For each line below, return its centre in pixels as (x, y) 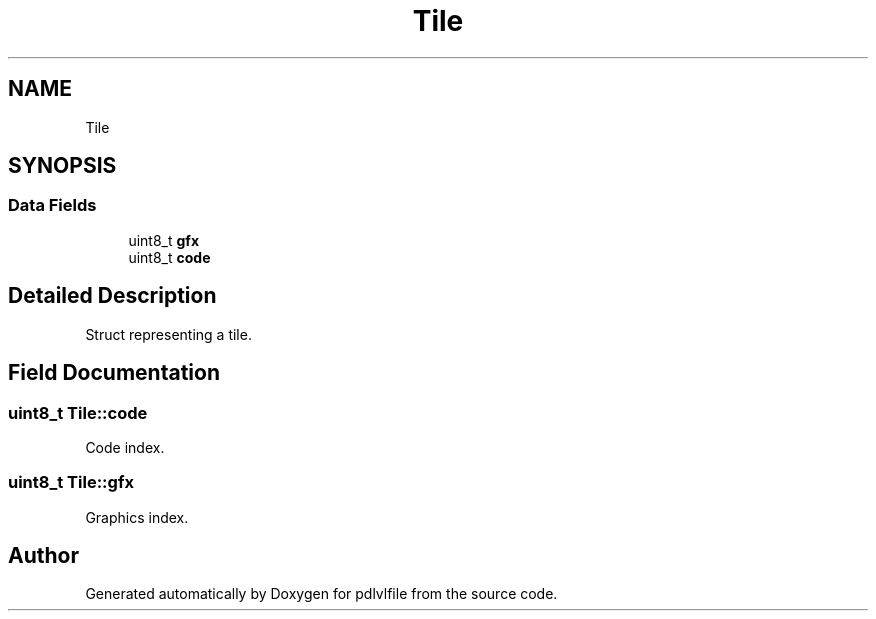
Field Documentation (114, 373)
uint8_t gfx (164, 240)
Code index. (125, 447)
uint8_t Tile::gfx (71, 482)
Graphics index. (137, 517)
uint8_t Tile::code (78, 412)
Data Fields (52, 205)
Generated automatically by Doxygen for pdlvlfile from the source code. (321, 594)
